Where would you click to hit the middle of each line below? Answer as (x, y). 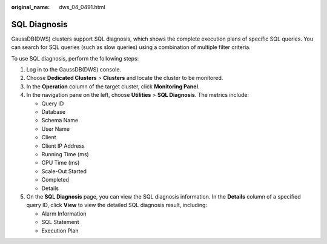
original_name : (31, 7)
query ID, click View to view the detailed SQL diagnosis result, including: (117, 205)
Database (54, 112)
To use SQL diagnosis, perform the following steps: (75, 58)
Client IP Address (63, 146)
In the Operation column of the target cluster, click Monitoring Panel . (113, 86)
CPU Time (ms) (61, 163)
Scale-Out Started (64, 171)
